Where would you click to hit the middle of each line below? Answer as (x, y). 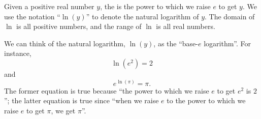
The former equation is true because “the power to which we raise (107, 90)
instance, (18, 53)
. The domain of (230, 16)
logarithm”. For (227, 43)
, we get (63, 110)
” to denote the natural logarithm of (142, 16)
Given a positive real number (49, 6)
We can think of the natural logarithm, (65, 43)
